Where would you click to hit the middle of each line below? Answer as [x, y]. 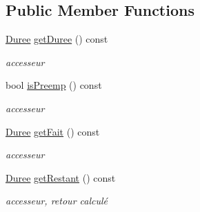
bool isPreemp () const [54, 85]
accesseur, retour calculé [57, 201]
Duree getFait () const [53, 131]
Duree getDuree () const [57, 39]
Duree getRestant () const [61, 177]
